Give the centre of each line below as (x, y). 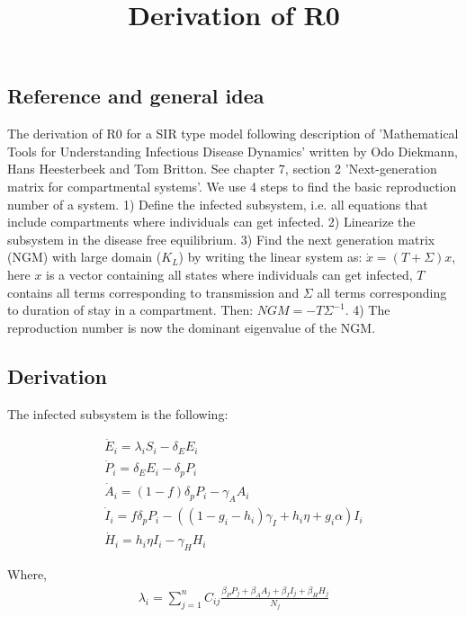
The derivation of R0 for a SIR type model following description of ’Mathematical (233, 134)
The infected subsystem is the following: (118, 413)
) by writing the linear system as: (270, 257)
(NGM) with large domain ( (85, 257)
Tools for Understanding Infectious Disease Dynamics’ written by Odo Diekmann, (233, 151)
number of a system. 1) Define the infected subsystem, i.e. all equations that (218, 204)
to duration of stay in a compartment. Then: (130, 310)
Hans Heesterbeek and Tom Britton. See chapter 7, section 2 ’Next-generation (222, 169)
